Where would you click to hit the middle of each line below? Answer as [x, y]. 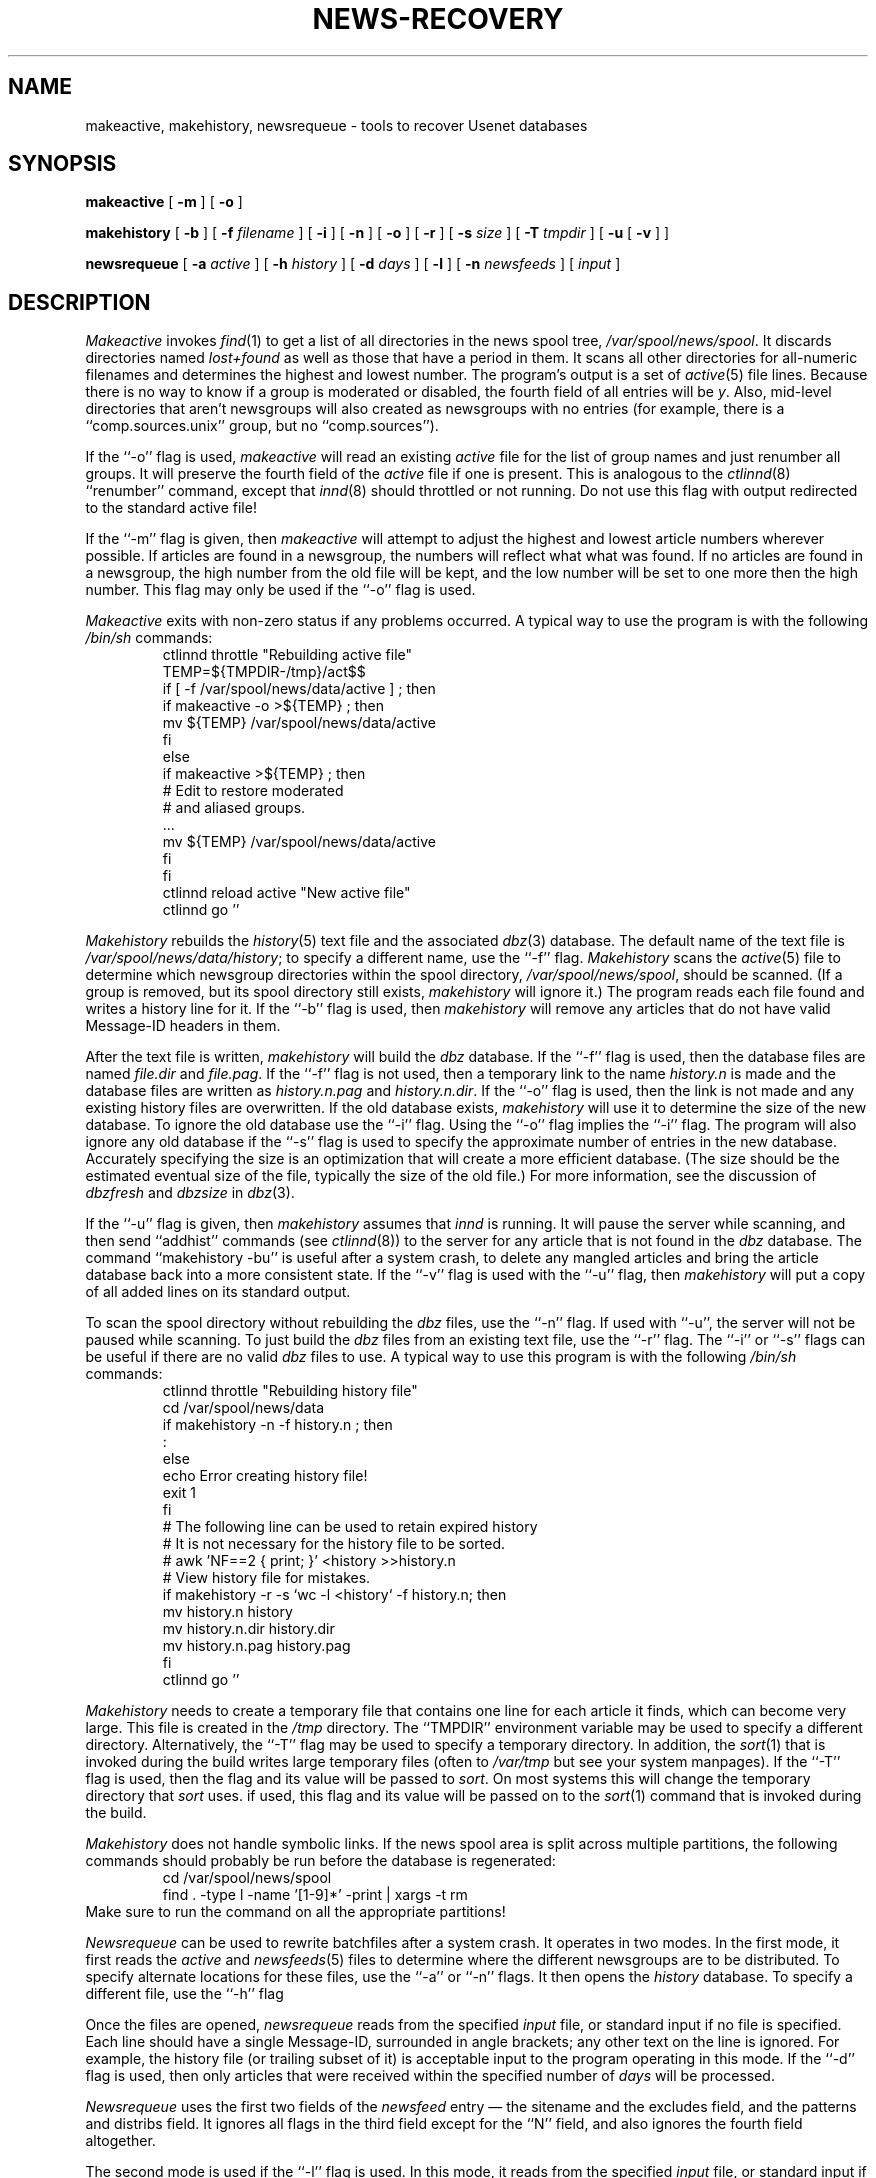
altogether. [120, 2141]
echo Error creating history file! [265, 1476]
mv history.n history [227, 1612]
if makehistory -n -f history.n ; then [277, 1425]
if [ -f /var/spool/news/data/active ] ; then [299, 689]
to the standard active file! [171, 508]
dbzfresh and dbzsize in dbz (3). [190, 1193]
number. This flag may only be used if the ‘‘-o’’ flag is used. [280, 590]
